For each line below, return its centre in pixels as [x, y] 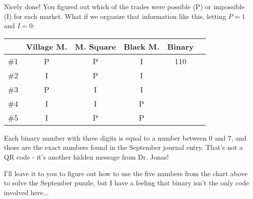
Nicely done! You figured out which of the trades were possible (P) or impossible [124, 6]
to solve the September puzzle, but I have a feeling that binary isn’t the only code [126, 183]
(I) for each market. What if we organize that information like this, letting [115, 16]
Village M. [47, 46]
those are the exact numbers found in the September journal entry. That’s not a [124, 147]
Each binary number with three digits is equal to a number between [105, 137]
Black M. [141, 46]
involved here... [27, 192]
